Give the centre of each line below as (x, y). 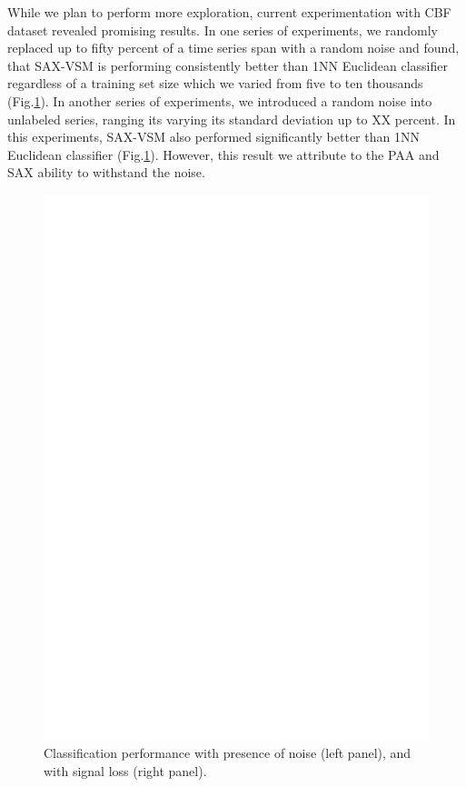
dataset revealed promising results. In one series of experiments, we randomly (223, 30)
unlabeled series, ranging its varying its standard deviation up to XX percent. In (232, 119)
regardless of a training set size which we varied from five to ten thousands (215, 83)
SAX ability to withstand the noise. (106, 172)
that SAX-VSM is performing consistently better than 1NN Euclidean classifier (228, 65)
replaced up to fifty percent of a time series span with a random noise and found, (233, 48)
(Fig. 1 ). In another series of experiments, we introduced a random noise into (220, 100)
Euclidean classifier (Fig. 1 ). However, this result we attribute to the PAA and (223, 154)
